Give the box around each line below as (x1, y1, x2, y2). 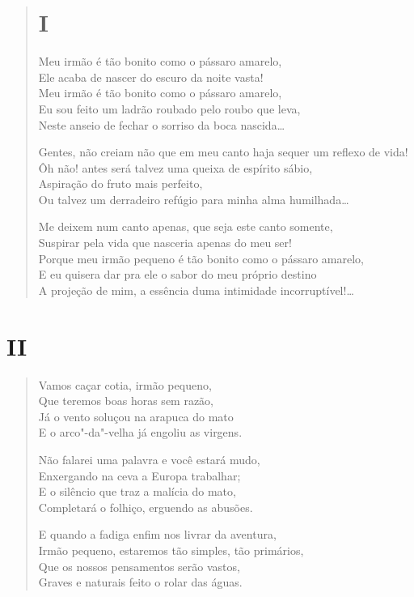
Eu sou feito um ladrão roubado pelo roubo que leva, (38, 100, 301, 117)
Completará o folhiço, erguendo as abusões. (38, 498, 253, 515)
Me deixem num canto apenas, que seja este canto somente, (38, 218, 333, 235)
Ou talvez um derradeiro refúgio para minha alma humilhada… (38, 190, 349, 207)
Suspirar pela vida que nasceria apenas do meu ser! (38, 234, 292, 251)
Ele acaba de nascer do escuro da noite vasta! (38, 68, 264, 85)
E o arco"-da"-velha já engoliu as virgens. (38, 424, 243, 441)
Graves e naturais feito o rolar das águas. (38, 574, 243, 591)
